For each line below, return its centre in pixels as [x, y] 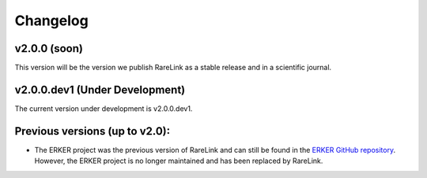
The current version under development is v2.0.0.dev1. [104, 108]
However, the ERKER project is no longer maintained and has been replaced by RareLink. [179, 161]
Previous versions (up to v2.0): [93, 131]
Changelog [51, 20]
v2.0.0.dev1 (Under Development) [100, 89]
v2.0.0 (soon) [49, 48]
